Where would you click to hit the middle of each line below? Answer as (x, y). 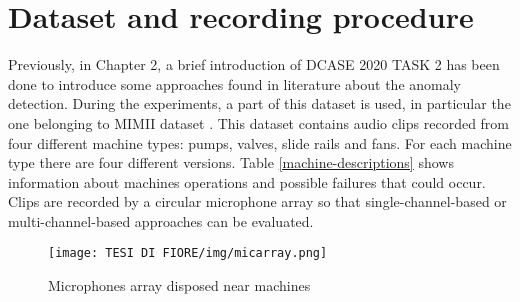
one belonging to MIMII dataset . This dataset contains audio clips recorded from (259, 122)
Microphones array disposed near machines (179, 285)
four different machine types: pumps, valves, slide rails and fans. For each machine (260, 142)
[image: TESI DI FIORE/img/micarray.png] (188, 253)
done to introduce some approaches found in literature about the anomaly (235, 83)
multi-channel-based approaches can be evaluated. (161, 220)
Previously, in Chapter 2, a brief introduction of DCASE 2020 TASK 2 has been (254, 64)
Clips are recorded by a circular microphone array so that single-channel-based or (257, 201)
